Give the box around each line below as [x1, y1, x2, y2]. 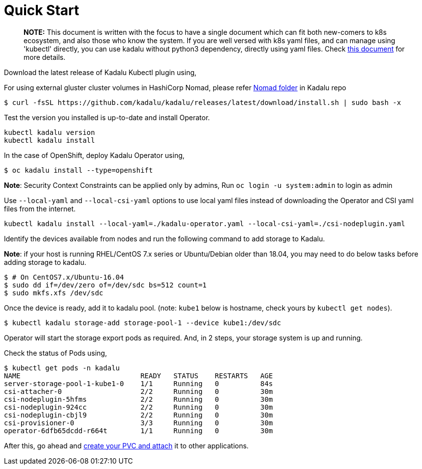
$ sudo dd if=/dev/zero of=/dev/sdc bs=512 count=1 [4, 281, 207, 289]
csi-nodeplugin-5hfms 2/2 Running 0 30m [4, 395, 273, 403]
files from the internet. [4, 204, 76, 213]
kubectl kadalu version [4, 128, 95, 136]
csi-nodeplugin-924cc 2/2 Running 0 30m [4, 403, 273, 411]
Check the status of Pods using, [4, 348, 107, 357]
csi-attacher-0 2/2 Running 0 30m [4, 387, 273, 395]
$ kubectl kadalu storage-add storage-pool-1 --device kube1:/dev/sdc [4, 318, 281, 327]
